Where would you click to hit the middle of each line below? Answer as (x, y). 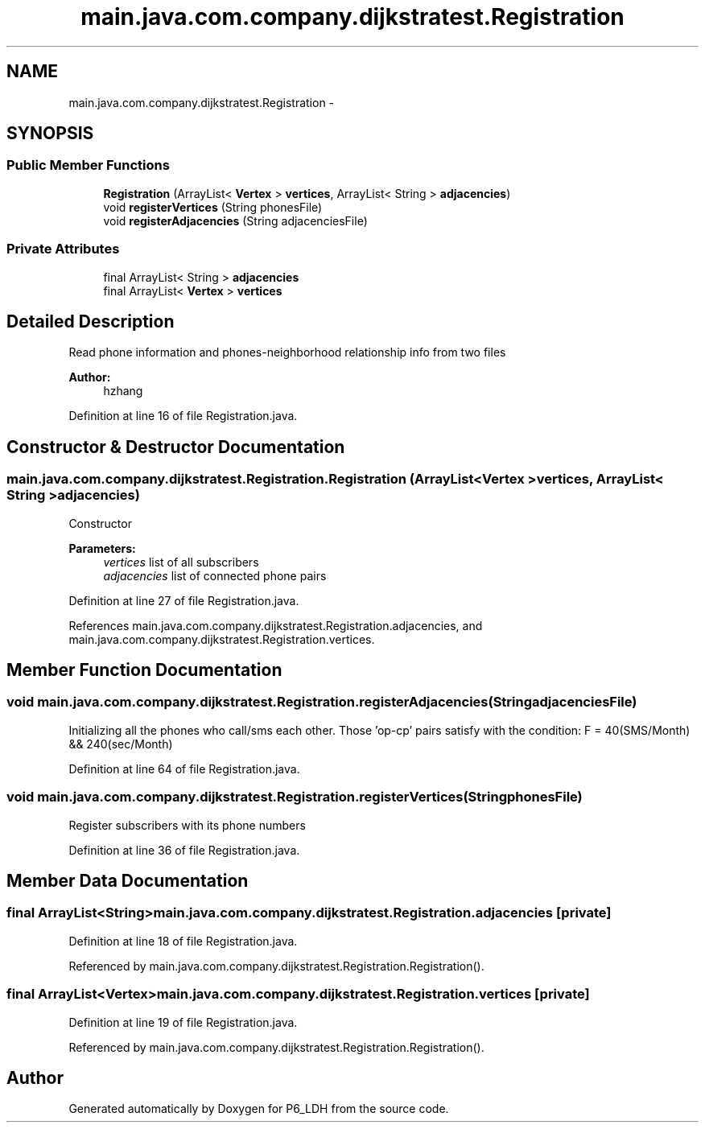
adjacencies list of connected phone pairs (215, 575)
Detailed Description (91, 321)
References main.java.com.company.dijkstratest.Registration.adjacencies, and (276, 625)
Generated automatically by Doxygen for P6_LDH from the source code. (259, 1109)
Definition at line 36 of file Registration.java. (184, 850)
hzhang (123, 391)
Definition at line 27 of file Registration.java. (184, 600)
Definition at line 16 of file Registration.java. (183, 416)
